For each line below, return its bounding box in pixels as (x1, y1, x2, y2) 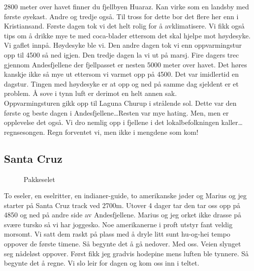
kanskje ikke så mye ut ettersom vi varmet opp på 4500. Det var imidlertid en (4, 69, 239, 79)
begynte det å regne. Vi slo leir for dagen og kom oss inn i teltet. (4, 258, 199, 268)
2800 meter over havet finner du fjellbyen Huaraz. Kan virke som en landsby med (4, 1, 249, 11)
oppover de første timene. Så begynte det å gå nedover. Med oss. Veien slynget (4, 239, 241, 249)
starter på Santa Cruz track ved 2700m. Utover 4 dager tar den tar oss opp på (4, 200, 241, 210)
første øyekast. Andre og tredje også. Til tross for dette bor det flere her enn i (4, 11, 239, 21)
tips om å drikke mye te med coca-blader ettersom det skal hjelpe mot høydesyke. (4, 30, 251, 40)
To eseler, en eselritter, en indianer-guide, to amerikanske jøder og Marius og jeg (4, 190, 247, 201)
